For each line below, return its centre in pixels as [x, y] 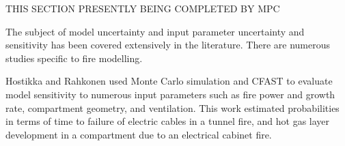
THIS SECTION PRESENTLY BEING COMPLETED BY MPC [143, 8]
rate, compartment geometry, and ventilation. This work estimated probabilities [172, 107]
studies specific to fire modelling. [74, 58]
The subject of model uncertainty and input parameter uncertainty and [155, 31]
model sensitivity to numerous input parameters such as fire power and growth [170, 94]
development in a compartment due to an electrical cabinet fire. [139, 134]
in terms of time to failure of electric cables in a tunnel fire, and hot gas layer [168, 121]
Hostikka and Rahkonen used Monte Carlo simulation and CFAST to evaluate [169, 81]
